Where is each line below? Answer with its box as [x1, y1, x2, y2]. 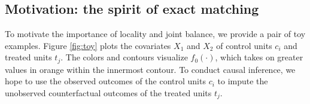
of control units [216, 39, 272, 51]
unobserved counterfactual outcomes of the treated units [5, 87, 212, 99]
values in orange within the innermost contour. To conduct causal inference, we [5, 63, 296, 75]
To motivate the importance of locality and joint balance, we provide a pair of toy [5, 27, 306, 40]
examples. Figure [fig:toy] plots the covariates [5, 39, 171, 51]
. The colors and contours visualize [60, 51, 188, 63]
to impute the [217, 75, 268, 87]
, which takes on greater [215, 51, 303, 63]
